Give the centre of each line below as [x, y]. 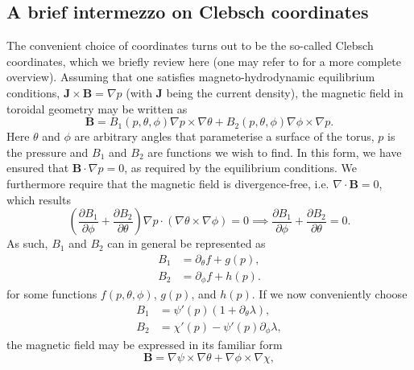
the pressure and [48, 152]
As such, [27, 243]
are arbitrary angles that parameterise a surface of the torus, [224, 136]
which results [39, 199]
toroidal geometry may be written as [97, 108]
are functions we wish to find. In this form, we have [275, 152]
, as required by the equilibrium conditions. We [241, 168]
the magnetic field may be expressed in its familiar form [145, 345]
